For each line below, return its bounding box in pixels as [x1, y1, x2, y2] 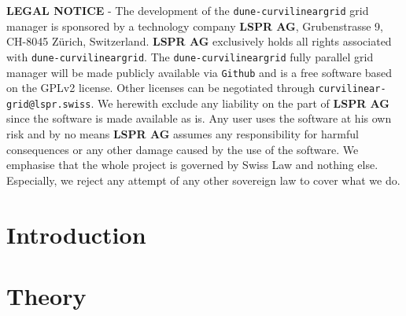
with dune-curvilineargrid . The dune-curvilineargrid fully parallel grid [6, 48, 374, 64]
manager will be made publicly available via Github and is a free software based [6, 64, 393, 80]
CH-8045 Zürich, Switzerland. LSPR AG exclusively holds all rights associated [6, 33, 392, 50]
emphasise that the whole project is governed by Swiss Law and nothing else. [6, 156, 378, 173]
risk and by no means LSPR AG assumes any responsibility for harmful [6, 126, 359, 142]
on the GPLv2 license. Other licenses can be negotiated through [6, 79, 316, 96]
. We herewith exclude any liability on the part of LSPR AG [90, 94, 389, 111]
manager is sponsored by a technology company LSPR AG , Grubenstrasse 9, [6, 17, 383, 34]
